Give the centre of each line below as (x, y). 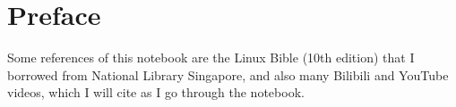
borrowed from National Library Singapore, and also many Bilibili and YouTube (228, 74)
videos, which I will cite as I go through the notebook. (156, 92)
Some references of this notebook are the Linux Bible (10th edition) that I (211, 58)
